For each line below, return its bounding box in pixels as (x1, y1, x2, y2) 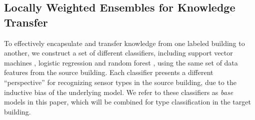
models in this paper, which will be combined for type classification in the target (4, 96, 251, 107)
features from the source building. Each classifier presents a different (4, 67, 213, 77)
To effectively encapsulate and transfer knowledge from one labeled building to (4, 37, 245, 48)
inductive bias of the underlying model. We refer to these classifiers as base (4, 86, 233, 97)
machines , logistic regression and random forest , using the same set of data (4, 57, 238, 67)
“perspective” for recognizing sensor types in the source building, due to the (4, 76, 236, 87)
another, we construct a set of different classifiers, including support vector (4, 47, 233, 58)
